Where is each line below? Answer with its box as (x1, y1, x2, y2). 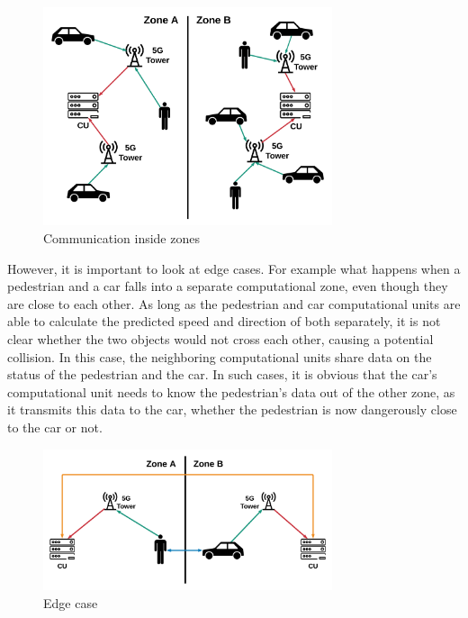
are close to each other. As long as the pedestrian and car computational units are (7, 294, 461, 313)
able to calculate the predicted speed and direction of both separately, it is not (7, 312, 441, 331)
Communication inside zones (43, 229, 200, 248)
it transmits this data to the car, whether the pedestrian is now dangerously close (7, 400, 457, 419)
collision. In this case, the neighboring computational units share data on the (7, 347, 432, 366)
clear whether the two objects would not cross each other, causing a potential (7, 329, 434, 348)
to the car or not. (7, 417, 103, 436)
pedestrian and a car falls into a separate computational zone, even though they (7, 277, 448, 295)
